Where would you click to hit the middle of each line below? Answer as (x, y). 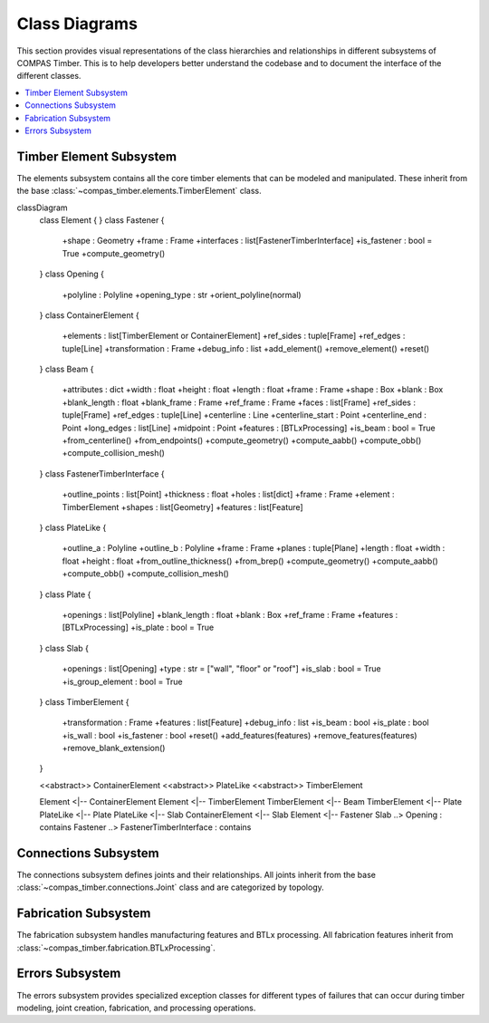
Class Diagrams (77, 24)
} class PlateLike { (73, 527)
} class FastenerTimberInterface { (102, 473)
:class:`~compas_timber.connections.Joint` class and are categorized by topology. (171, 887)
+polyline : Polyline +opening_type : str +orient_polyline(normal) (182, 294)
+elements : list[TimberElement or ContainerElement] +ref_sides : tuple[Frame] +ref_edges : (234, 336)
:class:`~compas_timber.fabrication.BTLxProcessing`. (116, 948)
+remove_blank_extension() (114, 748)
